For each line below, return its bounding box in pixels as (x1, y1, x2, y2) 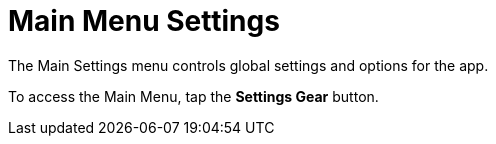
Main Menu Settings (8, 4, 280, 38)
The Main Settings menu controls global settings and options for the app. (8, 56, 489, 74)
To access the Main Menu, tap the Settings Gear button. (8, 87, 379, 105)
